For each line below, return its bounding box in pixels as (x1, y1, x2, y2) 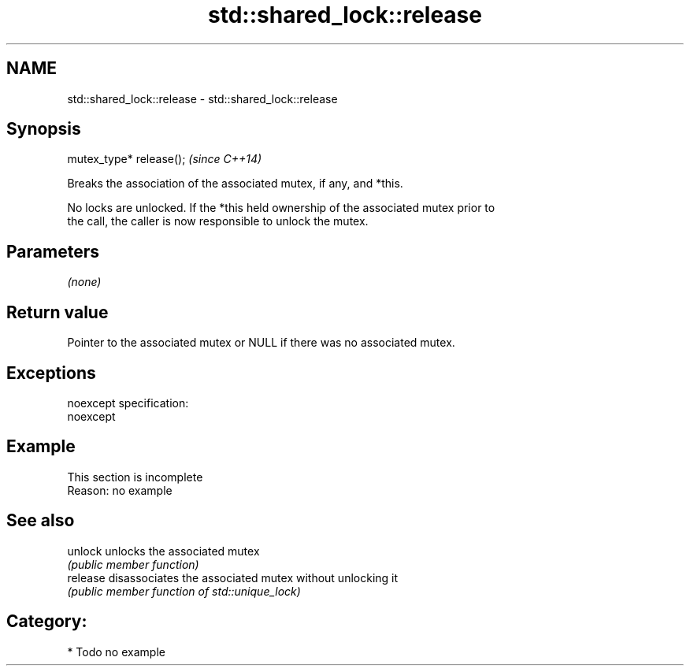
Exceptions (6, 362, 96, 383)
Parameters (6, 241, 99, 262)
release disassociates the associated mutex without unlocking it (67, 570, 399, 585)
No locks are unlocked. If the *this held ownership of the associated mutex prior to (67, 201, 495, 215)
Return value (6, 302, 109, 322)
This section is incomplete (67, 470, 203, 484)
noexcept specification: (67, 395, 189, 410)
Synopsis (6, 119, 81, 139)
